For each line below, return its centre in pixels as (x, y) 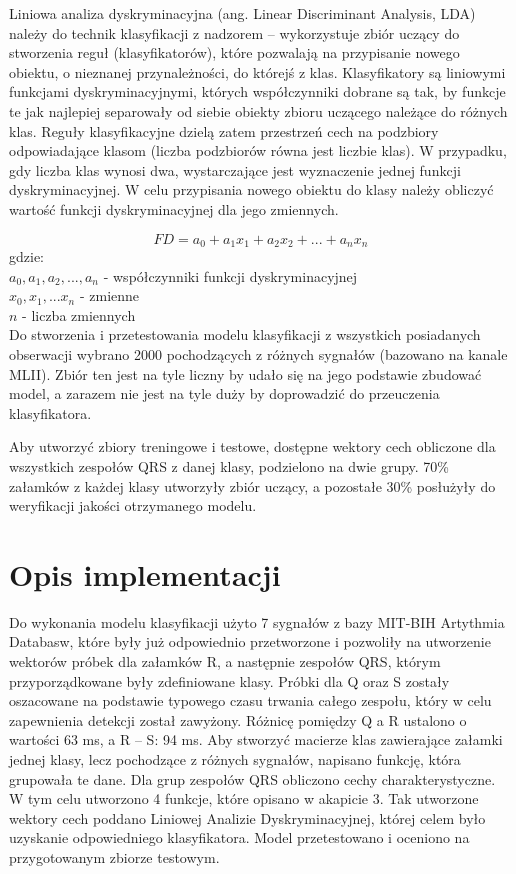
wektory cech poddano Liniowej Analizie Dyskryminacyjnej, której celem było (247, 817)
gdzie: (26, 255)
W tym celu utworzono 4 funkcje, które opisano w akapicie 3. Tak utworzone (244, 798)
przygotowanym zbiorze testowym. (114, 856)
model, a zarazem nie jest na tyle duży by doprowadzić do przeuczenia (224, 393)
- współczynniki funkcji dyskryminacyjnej (230, 275)
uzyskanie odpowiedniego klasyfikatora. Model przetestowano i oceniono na (239, 837)
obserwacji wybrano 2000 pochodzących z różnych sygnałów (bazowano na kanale (258, 353)
